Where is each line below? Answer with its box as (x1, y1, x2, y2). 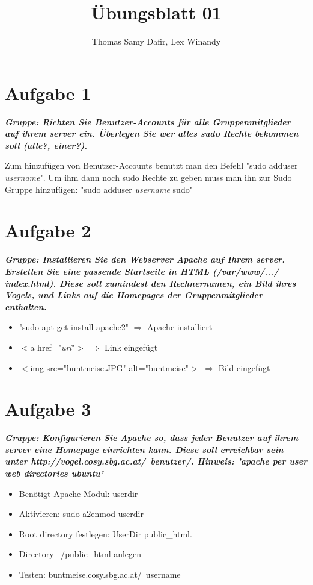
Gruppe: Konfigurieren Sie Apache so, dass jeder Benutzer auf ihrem (5, 431, 299, 444)
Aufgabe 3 (5, 396, 91, 421)
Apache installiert (147, 321, 213, 333)
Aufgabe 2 (5, 218, 91, 243)
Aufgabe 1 (5, 80, 91, 105)
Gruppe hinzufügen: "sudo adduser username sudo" (5, 183, 193, 195)
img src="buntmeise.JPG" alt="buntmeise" (30, 361, 189, 374)
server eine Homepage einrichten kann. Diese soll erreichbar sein (5, 443, 284, 455)
